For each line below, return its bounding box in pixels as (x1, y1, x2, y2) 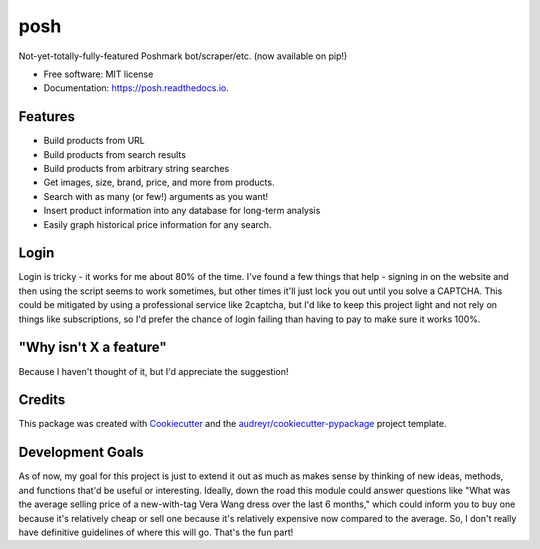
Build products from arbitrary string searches (43, 163, 230, 175)
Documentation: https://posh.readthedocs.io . (43, 82, 230, 94)
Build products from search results (43, 148, 187, 160)
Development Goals (18, 444, 144, 461)
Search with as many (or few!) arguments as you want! (43, 190, 269, 202)
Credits (18, 391, 66, 409)
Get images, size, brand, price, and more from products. (43, 176, 275, 189)
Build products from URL (43, 135, 145, 147)
